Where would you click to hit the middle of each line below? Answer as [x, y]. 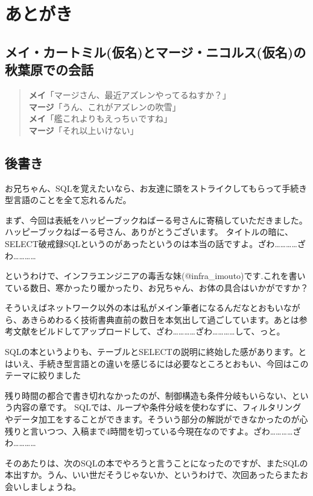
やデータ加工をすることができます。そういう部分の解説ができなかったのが [152, 419]
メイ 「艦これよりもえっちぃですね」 [100, 118]
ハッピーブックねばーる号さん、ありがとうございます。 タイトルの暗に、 [149, 232]
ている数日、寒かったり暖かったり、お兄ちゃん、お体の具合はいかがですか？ [157, 287]
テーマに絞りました [43, 375]
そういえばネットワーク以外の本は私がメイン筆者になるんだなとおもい [144, 308]
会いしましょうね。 [43, 487]
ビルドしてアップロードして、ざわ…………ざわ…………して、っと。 [162, 331]
